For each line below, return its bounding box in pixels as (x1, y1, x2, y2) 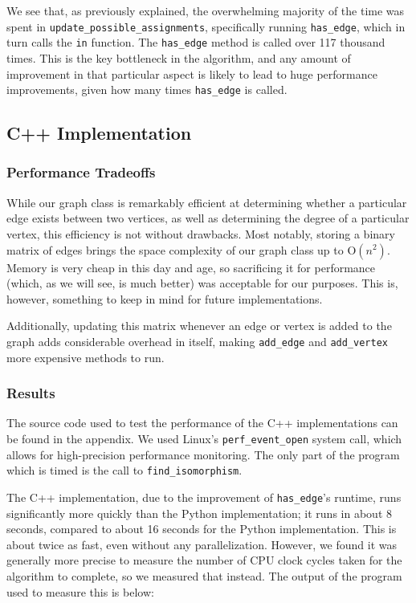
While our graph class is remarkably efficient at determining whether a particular (6, 194, 407, 210)
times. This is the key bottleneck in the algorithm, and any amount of (6, 49, 351, 66)
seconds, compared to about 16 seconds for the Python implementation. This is (6, 520, 397, 537)
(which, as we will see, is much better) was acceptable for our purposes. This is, (6, 275, 398, 291)
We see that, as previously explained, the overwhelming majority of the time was (6, 2, 405, 18)
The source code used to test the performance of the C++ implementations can (6, 414, 398, 431)
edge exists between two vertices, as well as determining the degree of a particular (6, 210, 410, 226)
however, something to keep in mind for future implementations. (6, 290, 323, 307)
